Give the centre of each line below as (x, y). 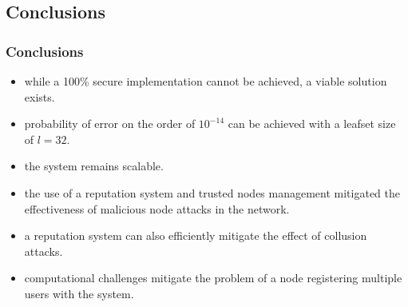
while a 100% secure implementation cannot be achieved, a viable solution (206, 81)
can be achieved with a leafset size (312, 124)
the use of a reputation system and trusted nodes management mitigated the (212, 192)
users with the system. (79, 293)
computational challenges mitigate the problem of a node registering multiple (213, 278)
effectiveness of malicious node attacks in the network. (157, 208)
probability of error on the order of (110, 124)
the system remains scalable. (94, 166)
